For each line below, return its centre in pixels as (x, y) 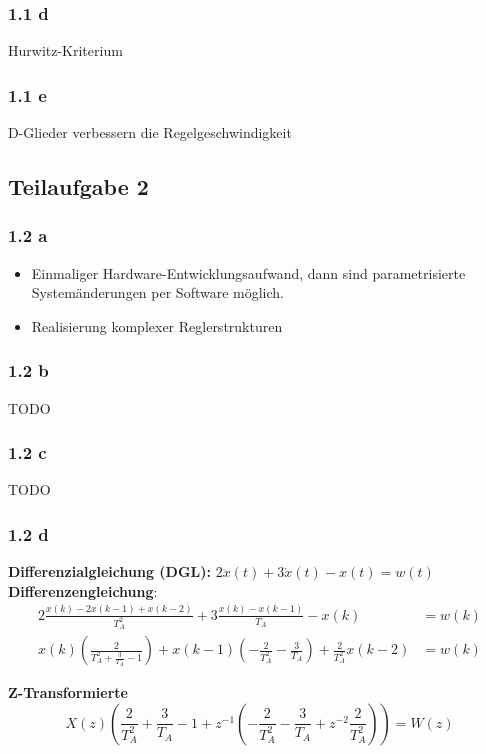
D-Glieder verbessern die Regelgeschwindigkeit (150, 132)
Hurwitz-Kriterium (65, 50)
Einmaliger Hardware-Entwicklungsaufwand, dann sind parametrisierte (248, 272)
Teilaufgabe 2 (78, 186)
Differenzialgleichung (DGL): (109, 571)
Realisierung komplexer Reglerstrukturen (157, 325)
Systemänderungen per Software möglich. (158, 292)
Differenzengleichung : (83, 590)
